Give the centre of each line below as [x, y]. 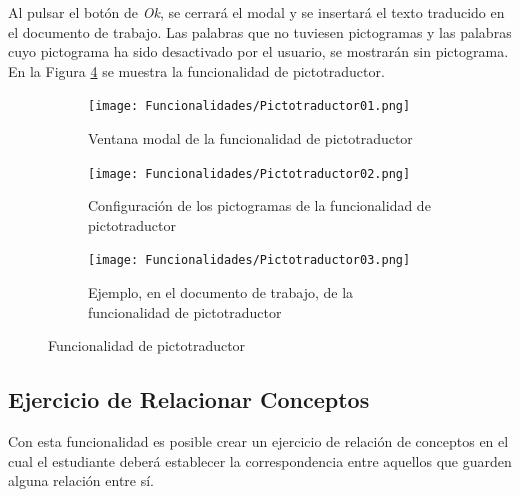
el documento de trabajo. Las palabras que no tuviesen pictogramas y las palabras [260, 31]
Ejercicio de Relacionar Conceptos [189, 399]
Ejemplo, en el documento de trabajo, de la [221, 292]
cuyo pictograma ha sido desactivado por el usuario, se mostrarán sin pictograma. [258, 51]
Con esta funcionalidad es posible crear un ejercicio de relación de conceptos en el [258, 441]
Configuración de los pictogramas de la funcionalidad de [259, 205]
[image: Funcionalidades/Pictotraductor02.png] [249, 173]
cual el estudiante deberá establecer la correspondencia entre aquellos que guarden [260, 460]
